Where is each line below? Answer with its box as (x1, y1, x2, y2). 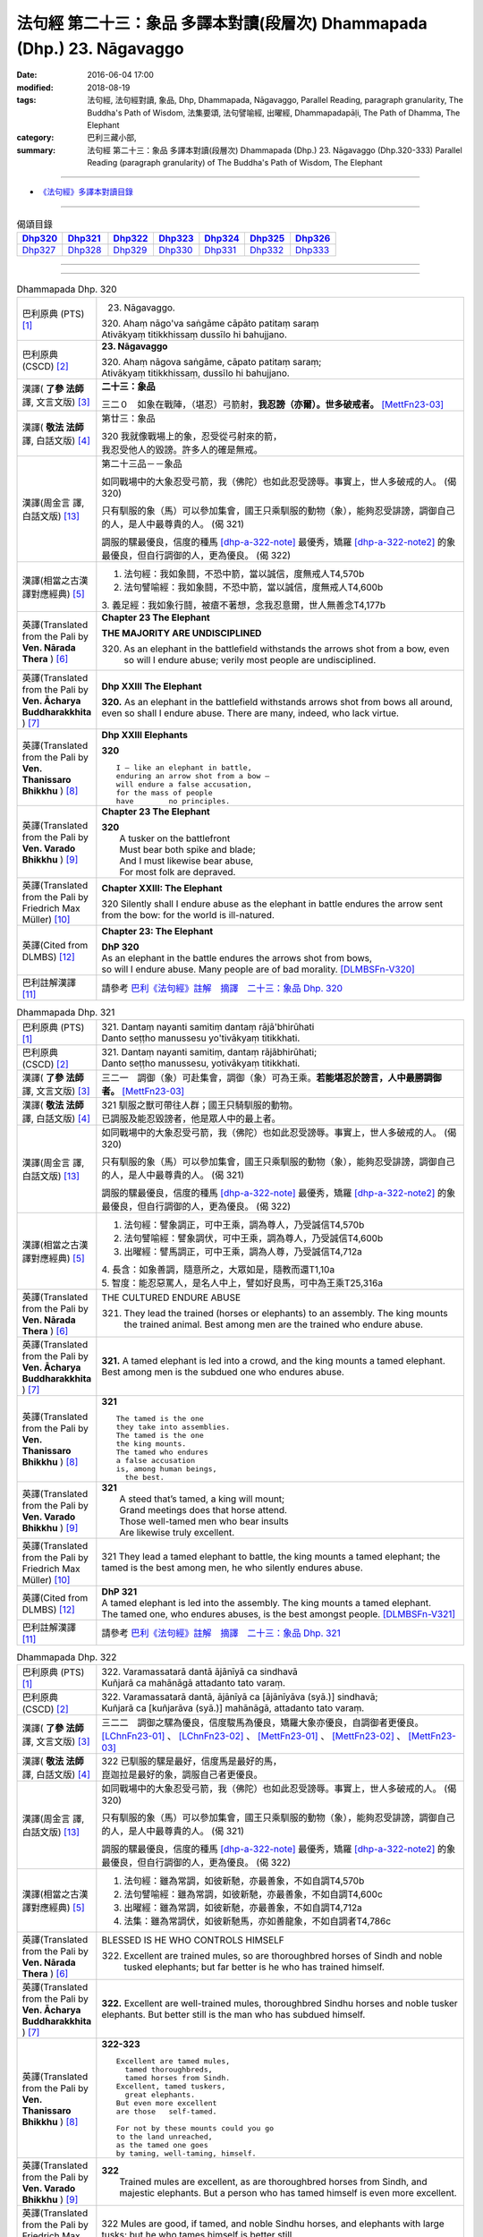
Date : (16, 70, 38, 81)
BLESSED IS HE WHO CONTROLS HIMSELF (101, 1934, 285, 1946)
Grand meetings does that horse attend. (119, 1503, 288, 1516)
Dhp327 (21, 244, 56, 257)
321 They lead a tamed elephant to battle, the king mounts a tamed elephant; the (101, 1550, 441, 1562)
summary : (16, 144, 56, 156)
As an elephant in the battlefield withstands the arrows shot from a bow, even (123, 642, 450, 655)
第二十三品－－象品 (101, 457, 182, 470)
